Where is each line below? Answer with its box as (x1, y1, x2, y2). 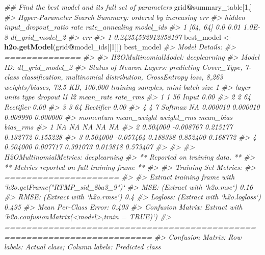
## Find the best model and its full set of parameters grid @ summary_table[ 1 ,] (4, 2, 252, 12)
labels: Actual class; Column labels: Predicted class (4, 241, 161, 252)
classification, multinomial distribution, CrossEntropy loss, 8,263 (21, 71, 223, 82)
